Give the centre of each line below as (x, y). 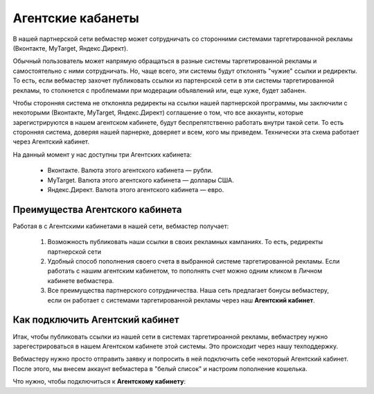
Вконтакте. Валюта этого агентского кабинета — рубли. (130, 171)
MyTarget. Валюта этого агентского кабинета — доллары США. (141, 180)
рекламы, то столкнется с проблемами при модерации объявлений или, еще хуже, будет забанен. (160, 90)
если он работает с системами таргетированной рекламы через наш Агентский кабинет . (181, 300)
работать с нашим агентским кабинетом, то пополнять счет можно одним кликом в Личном (185, 271)
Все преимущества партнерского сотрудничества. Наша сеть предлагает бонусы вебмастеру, (188, 291)
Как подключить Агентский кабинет (96, 320)
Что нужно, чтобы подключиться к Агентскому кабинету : (99, 382)
